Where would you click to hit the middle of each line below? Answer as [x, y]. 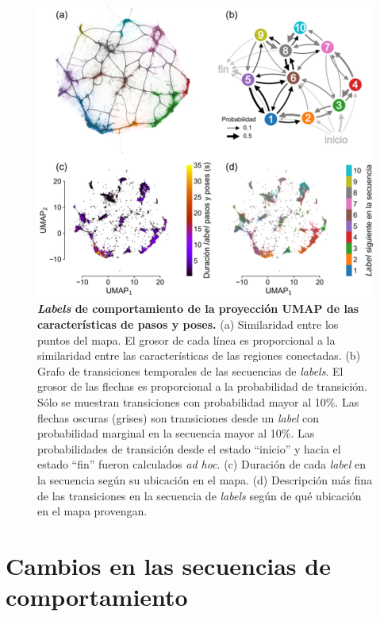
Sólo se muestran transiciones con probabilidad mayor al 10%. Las [198, 402]
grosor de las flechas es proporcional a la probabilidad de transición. [202, 386]
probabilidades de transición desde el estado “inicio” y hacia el [189, 448]
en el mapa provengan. [92, 511]
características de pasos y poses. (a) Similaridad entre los [188, 324]
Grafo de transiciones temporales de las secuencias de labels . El [190, 370]
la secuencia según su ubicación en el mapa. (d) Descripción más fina [205, 479]
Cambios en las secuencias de [168, 565]
